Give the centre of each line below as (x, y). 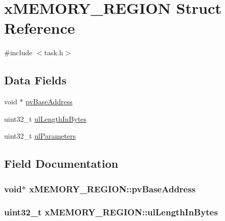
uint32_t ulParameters (40, 136)
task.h (54, 52)
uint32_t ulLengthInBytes (46, 118)
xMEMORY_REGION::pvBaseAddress (112, 189)
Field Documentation (61, 163)
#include (18, 52)
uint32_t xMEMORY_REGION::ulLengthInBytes (111, 212)
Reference (40, 28)
